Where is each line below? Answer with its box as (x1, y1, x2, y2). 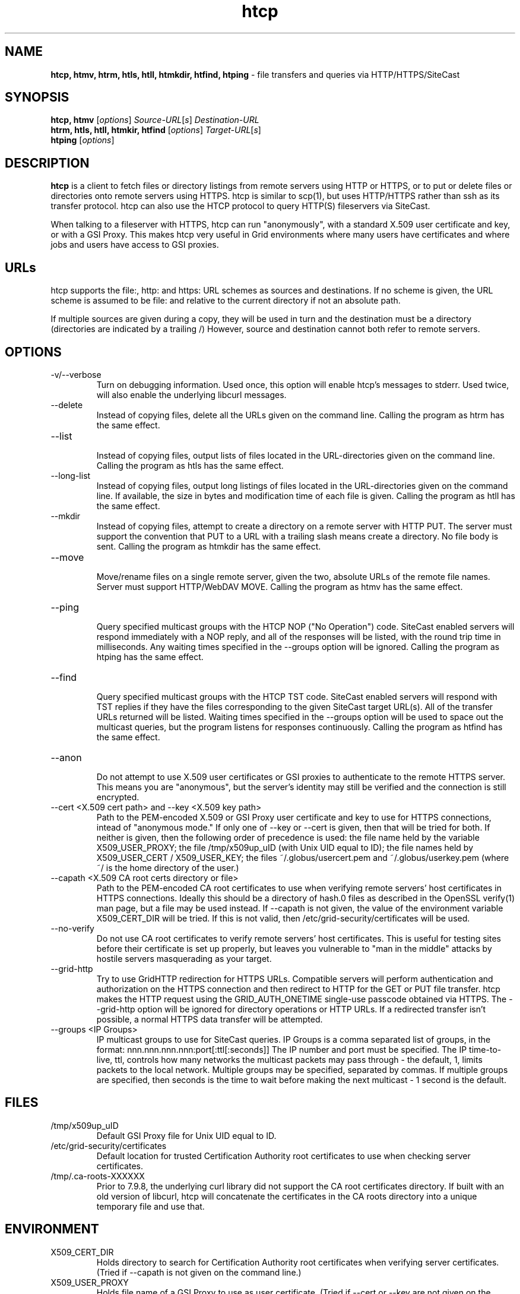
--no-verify (50, 923, 94, 933)
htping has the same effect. (96, 651, 204, 662)
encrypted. (96, 791, 139, 802)
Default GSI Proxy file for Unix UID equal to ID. (96, 1130, 277, 1141)
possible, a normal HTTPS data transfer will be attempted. (96, 1014, 323, 1024)
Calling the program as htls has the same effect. (96, 460, 284, 471)
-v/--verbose (50, 369, 102, 380)
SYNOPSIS (5, 90, 69, 105)
